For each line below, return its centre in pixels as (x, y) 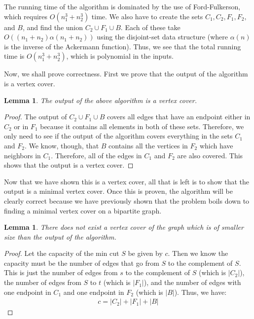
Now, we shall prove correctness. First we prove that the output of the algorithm (126, 74)
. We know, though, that (62, 145)
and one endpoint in (94, 292)
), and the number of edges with (192, 282)
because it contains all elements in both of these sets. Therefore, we (142, 126)
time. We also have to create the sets (147, 16)
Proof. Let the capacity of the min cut (62, 253)
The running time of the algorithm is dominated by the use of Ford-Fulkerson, (122, 6)
